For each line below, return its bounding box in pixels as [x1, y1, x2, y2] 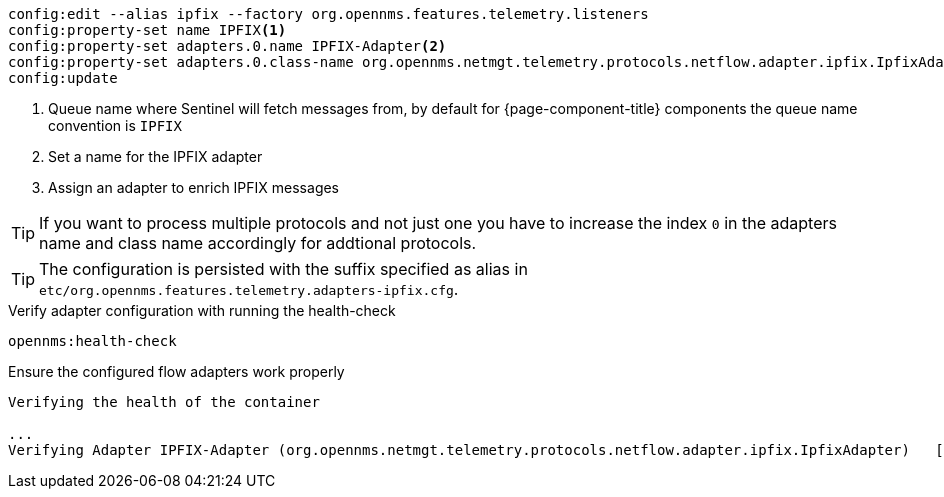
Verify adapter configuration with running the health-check [8, 302, 396, 319]
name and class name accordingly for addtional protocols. [39, 233, 477, 253]
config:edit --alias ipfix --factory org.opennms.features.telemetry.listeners [8, 6, 649, 22]
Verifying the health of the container [8, 394, 320, 410]
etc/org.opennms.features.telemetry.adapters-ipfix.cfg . [39, 279, 459, 299]
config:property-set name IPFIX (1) [8, 22, 287, 38]
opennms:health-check [8, 333, 177, 349]
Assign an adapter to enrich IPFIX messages [48, 179, 340, 196]
